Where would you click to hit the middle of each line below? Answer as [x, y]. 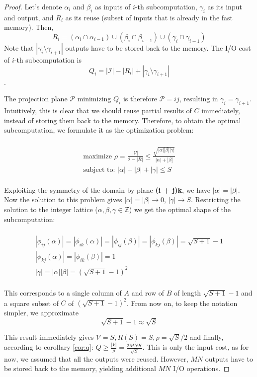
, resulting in [199, 99]
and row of [148, 292]
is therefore [140, 99]
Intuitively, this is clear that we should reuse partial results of [98, 110]
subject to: [99, 170]
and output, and [29, 17]
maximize [98, 156]
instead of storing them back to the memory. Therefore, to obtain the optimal [123, 120]
